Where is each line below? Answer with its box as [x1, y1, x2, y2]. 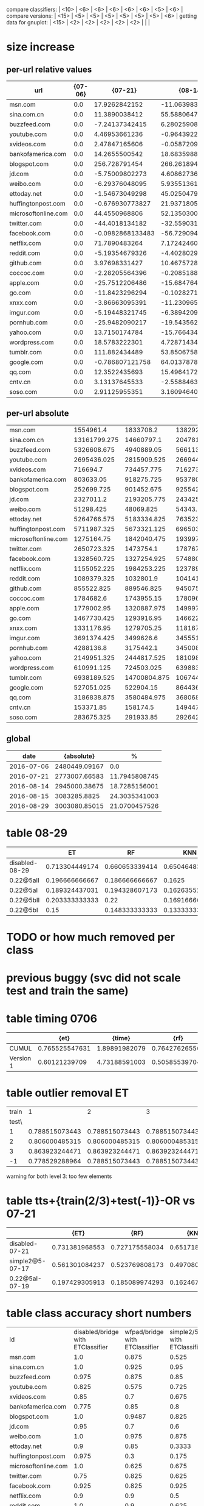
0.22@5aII [9, 876, 39, 884]
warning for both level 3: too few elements [6, 1172, 112, 1180]
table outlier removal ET [6, 1086, 129, 1100]
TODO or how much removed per [6, 930, 175, 944]
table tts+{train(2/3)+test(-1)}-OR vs [6, 1194, 195, 1207]
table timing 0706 [6, 1012, 98, 1026]
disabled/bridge [73, 1327, 119, 1336]
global [6, 733, 31, 744]
